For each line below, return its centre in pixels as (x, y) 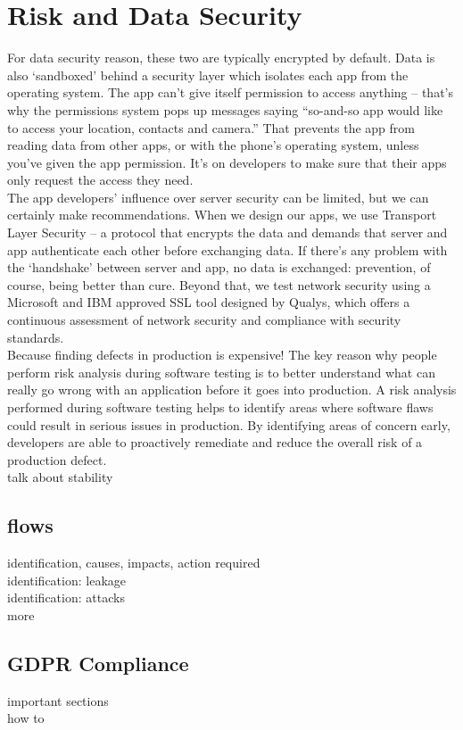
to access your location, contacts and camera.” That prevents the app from (211, 127)
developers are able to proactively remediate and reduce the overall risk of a (215, 442)
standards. (36, 337)
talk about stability (60, 477)
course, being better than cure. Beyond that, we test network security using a (219, 284)
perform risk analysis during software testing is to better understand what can (221, 372)
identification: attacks (66, 597)
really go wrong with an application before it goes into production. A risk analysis (232, 390)
